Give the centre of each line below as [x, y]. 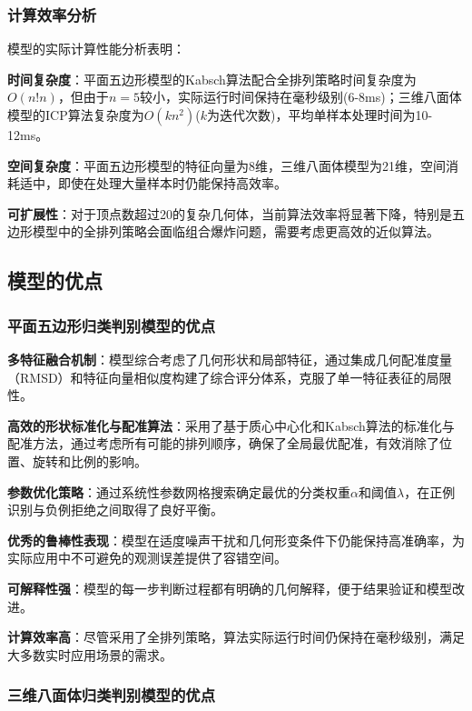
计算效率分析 [52, 14]
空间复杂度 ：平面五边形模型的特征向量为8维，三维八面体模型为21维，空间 [226, 165]
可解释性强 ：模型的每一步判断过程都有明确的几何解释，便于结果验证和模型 [230, 588]
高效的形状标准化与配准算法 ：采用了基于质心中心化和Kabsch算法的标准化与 [231, 425]
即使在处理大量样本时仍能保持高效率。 [172, 183]
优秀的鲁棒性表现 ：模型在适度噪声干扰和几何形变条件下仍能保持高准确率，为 [236, 540]
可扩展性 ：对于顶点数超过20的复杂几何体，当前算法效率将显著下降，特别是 [230, 213]
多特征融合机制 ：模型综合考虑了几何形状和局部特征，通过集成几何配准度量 [230, 359]
